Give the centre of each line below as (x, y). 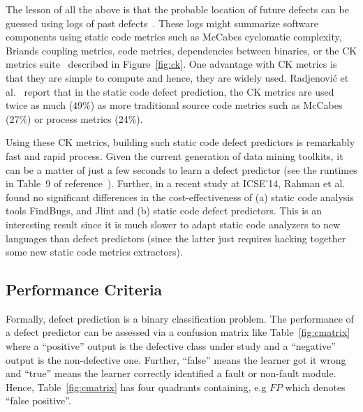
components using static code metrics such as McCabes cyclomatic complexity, (174, 37)
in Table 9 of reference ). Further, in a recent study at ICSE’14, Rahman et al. (176, 183)
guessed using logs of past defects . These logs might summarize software (162, 23)
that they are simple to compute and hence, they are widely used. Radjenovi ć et (177, 77)
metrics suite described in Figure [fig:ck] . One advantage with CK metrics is (171, 64)
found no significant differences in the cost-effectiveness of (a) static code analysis (180, 197)
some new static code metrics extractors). (94, 252)
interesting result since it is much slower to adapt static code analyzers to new (173, 224)
